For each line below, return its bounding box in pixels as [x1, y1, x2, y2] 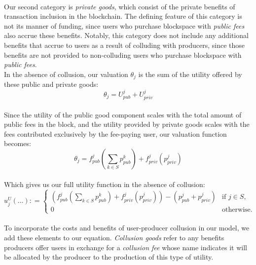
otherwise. [222, 206, 253, 214]
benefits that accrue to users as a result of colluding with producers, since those [4, 39, 245, 50]
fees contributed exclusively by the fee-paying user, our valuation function [4, 128, 227, 139]
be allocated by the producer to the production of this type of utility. [4, 252, 214, 262]
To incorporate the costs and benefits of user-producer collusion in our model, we [4, 223, 250, 233]
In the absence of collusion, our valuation [4, 69, 128, 79]
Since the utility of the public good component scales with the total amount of [4, 109, 242, 119]
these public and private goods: [4, 79, 99, 89]
